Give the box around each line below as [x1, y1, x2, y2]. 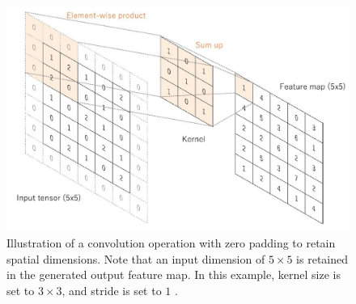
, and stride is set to [61, 282, 162, 299]
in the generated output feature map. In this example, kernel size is [6, 266, 341, 283]
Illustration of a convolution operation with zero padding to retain [6, 234, 336, 251]
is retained [296, 250, 349, 267]
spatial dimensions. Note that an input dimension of [6, 250, 265, 267]
